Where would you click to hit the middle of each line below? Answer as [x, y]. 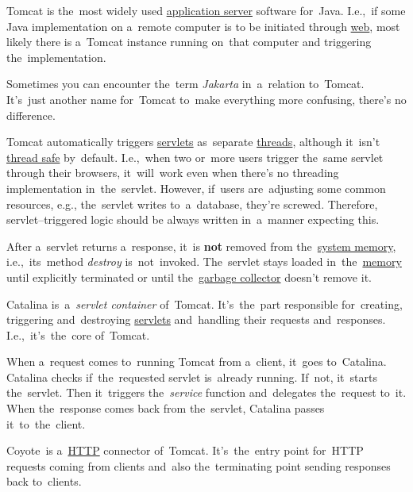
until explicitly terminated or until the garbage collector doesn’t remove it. [189, 277]
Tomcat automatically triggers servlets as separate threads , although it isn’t [193, 142]
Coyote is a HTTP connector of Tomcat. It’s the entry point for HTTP [185, 450]
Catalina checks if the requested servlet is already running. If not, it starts [192, 377]
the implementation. [56, 57]
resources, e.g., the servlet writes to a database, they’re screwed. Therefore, [192, 204]
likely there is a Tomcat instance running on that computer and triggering [189, 42]
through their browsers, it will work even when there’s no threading [173, 173]
